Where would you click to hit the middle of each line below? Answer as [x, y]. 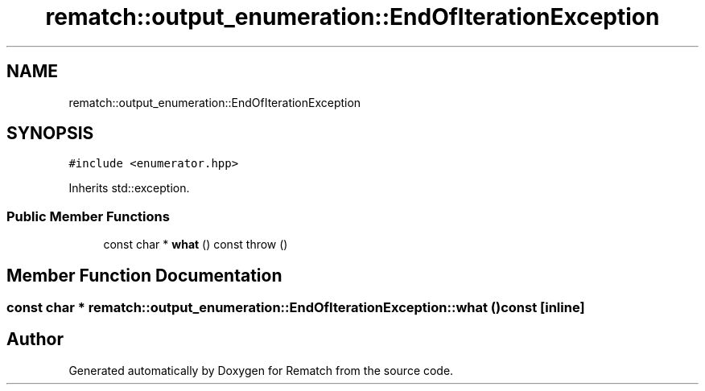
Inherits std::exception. [129, 188]
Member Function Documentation [144, 275]
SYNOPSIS [50, 134]
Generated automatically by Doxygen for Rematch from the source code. [261, 370]
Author [35, 340]
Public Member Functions [88, 216]
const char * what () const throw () [196, 245]
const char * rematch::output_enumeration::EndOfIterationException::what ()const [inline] [296, 308]
